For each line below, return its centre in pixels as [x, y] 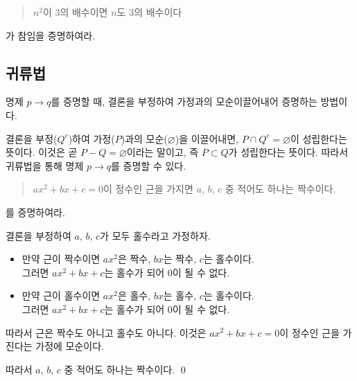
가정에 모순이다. [70, 346]
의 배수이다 [158, 12]
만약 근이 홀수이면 [61, 295]
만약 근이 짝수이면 [61, 259]
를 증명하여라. [35, 212]
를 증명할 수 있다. [149, 165]
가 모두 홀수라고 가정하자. [155, 235]
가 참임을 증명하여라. [51, 35]
